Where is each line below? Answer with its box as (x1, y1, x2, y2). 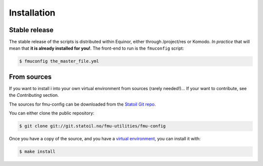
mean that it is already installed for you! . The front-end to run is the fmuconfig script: (9, 45, 184, 51)
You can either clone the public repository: (9, 110, 94, 116)
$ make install (19, 149, 56, 154)
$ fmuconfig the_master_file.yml (19, 58, 99, 64)
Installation (9, 7, 56, 18)
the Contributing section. (9, 92, 59, 98)
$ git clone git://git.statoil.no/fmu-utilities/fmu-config (19, 123, 166, 129)
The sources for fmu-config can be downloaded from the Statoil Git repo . (9, 101, 156, 107)
